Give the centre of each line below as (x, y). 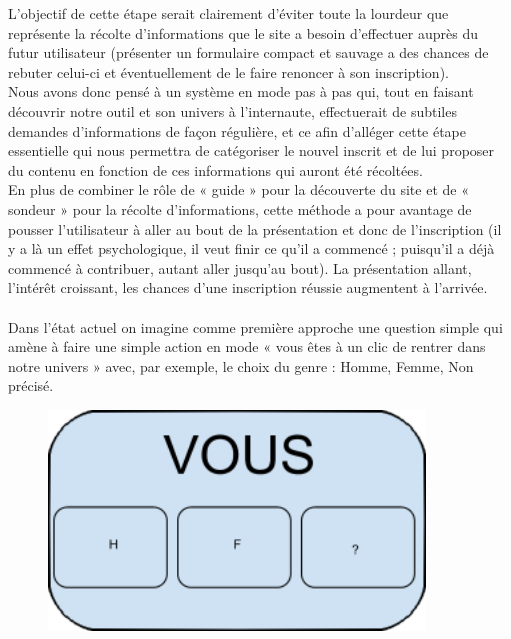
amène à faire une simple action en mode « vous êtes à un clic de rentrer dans (247, 346)
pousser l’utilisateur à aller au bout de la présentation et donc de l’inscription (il (255, 228)
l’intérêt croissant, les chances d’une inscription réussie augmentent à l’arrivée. (248, 287)
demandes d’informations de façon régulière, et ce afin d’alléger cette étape (237, 130)
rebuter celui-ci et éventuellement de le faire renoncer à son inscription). (228, 71)
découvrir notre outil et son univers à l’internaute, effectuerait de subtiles (232, 110)
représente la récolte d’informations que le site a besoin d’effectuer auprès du (243, 32)
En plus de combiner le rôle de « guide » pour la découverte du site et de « (238, 189)
